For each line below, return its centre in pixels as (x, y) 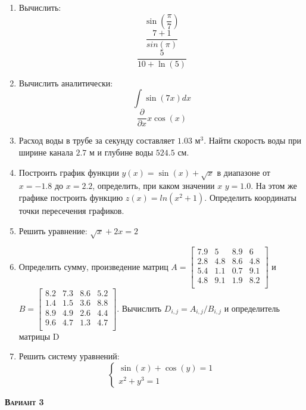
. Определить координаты (250, 197)
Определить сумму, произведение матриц (93, 266)
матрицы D (39, 336)
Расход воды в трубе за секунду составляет (97, 140)
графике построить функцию (71, 197)
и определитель (252, 308)
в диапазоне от (243, 172)
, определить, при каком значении (154, 186)
